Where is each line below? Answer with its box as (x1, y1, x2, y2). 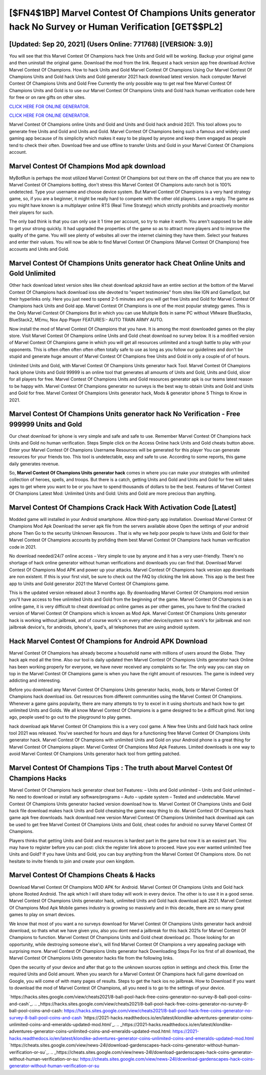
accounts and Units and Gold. (9, 246, 69, 252)
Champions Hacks (9, 774, 66, 782)
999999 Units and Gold (9, 420, 82, 428)
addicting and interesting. (9, 678, 61, 684)
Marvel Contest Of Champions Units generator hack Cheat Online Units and (9, 259, 246, 267)
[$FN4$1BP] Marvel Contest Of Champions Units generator (9, 7, 256, 18)
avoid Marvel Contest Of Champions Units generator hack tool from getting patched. (9, 751, 181, 757)
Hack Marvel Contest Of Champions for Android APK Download (9, 637, 208, 645)
